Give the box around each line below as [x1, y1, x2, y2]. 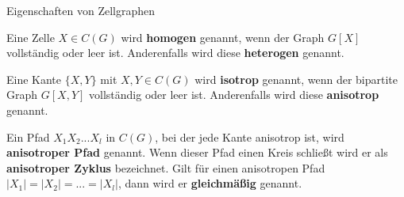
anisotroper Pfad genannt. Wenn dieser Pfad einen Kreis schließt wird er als [6, 144, 388, 161]
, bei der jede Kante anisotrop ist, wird [155, 128, 344, 145]
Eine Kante [6, 70, 62, 87]
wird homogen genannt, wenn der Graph [121, 28, 325, 45]
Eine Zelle [6, 28, 55, 45]
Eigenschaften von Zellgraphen [6, 2, 155, 18]
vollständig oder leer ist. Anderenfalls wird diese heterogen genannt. [6, 44, 344, 61]
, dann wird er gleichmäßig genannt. [117, 175, 302, 191]
